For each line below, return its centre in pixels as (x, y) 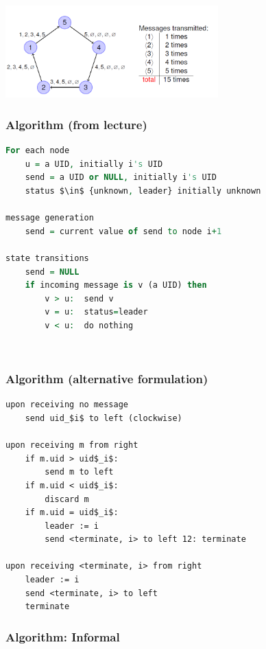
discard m (67, 499)
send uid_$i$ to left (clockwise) (104, 418)
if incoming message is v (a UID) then (116, 285)
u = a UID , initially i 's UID (94, 164)
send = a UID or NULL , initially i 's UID (121, 178)
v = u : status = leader (96, 312)
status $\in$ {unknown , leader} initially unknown (143, 191)
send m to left (79, 472)
